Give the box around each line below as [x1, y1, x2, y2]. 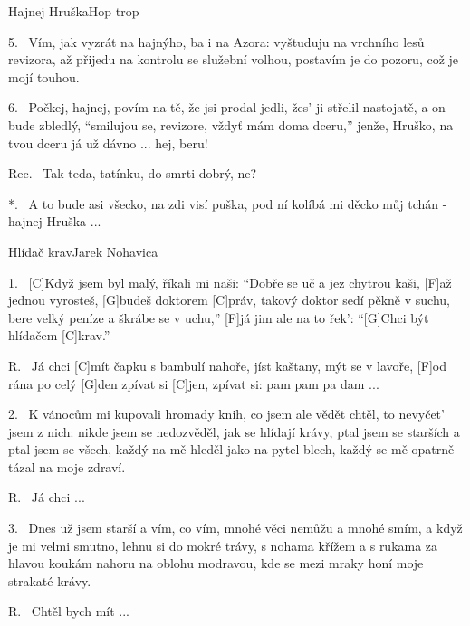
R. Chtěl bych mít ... [8, 602, 129, 621]
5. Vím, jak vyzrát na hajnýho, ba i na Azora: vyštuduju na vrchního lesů [8, 32, 425, 51]
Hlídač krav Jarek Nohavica [8, 242, 158, 261]
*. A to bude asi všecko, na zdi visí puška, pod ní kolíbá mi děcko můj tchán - [8, 194, 447, 213]
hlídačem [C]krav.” [8, 326, 110, 345]
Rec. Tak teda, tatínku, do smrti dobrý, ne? [8, 164, 257, 183]
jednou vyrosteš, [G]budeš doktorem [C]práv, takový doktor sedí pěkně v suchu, [8, 290, 450, 309]
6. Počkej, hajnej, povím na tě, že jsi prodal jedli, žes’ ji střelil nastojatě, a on [8, 98, 446, 117]
